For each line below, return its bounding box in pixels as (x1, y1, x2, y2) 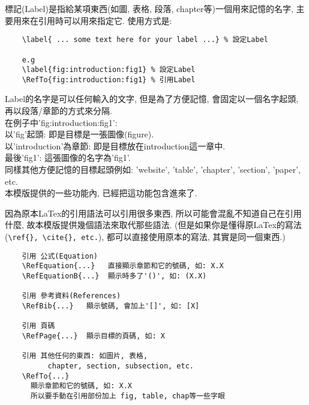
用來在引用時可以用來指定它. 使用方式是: (13, 14, 172, 26)
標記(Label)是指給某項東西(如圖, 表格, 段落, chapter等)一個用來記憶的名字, (5, 2, 293, 14)
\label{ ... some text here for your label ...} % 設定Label (22, 35, 268, 44)
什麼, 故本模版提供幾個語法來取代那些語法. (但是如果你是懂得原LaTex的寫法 (5, 218, 302, 231)
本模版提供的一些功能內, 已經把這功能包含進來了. (5, 187, 197, 199)
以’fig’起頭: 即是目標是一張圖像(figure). (5, 128, 154, 140)
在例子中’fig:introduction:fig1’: (5, 116, 118, 128)
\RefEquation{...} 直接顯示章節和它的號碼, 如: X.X (22, 262, 224, 271)
